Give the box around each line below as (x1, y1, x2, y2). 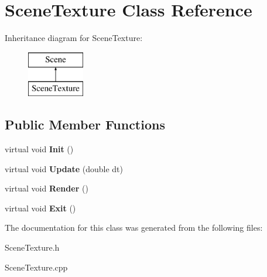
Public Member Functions (5, 115, 165, 134)
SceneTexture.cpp (5, 261, 68, 273)
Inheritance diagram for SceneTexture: (5, 32, 143, 44)
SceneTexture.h (5, 241, 60, 254)
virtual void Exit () (5, 201, 76, 214)
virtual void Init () (5, 143, 74, 155)
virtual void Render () (5, 182, 88, 194)
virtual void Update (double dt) (5, 162, 124, 175)
